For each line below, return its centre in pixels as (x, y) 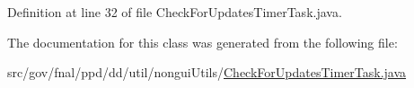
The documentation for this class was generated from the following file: (203, 42)
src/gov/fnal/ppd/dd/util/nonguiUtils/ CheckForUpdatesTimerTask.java (207, 72)
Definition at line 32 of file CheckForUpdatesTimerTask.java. (175, 12)
